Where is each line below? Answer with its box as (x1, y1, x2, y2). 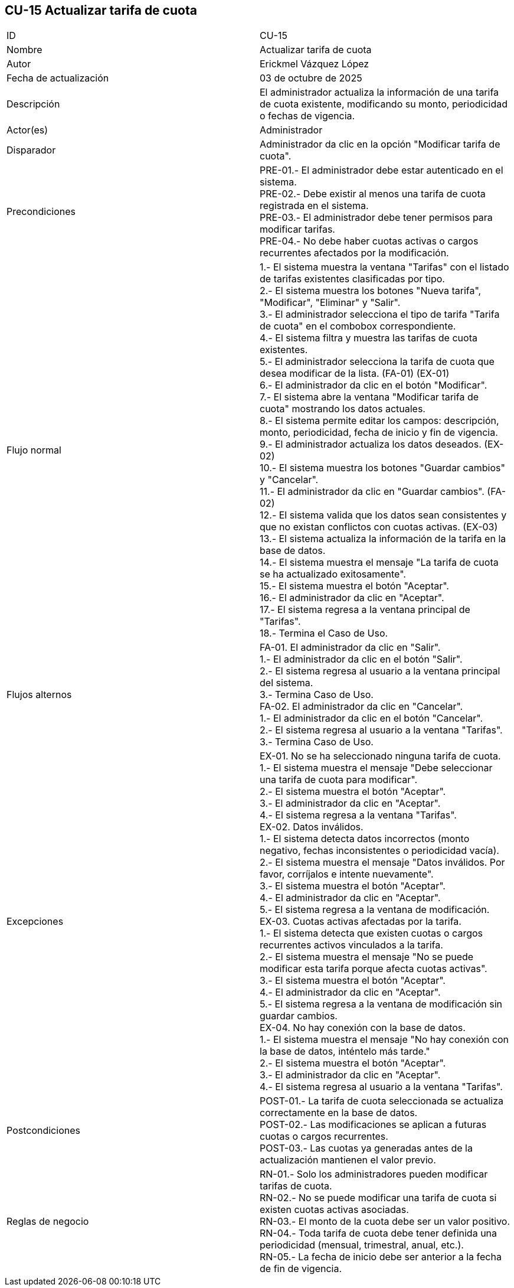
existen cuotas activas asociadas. (260, 1204, 409, 1216)
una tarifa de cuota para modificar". (260, 774, 418, 786)
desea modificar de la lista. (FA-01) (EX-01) (260, 367, 450, 380)
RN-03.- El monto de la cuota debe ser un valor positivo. (260, 1215, 510, 1228)
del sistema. (260, 677, 313, 689)
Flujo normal (6, 444, 61, 456)
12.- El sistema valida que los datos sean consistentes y (260, 509, 507, 521)
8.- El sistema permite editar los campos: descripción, (260, 415, 499, 427)
